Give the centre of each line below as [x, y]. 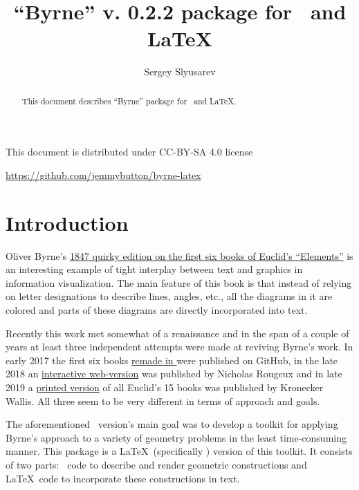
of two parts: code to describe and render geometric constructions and [156, 464]
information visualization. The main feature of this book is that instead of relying [179, 282]
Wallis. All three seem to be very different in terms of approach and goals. [163, 401]
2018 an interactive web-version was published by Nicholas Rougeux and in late [174, 374]
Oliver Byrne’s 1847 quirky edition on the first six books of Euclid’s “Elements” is [179, 255]
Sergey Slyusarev [180, 72]
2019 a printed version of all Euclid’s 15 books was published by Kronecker [165, 387]
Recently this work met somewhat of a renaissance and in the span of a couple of [177, 333]
